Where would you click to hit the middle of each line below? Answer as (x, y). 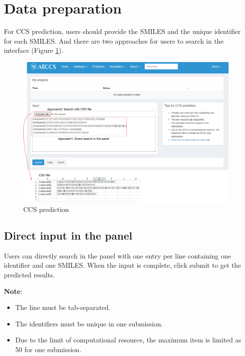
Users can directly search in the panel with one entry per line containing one (118, 255)
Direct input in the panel (68, 235)
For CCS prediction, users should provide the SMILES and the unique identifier (122, 31)
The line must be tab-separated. (63, 307)
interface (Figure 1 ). (34, 50)
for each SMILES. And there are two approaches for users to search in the (114, 40)
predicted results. (30, 274)
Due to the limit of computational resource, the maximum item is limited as (128, 340)
